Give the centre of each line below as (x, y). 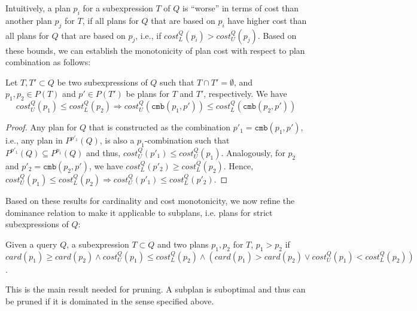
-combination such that (187, 140)
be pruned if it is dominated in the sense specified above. (110, 301)
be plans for (148, 94)
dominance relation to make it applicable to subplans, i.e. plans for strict (139, 212)
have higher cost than (267, 20)
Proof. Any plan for (41, 127)
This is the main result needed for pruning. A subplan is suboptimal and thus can (156, 289)
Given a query (31, 244)
